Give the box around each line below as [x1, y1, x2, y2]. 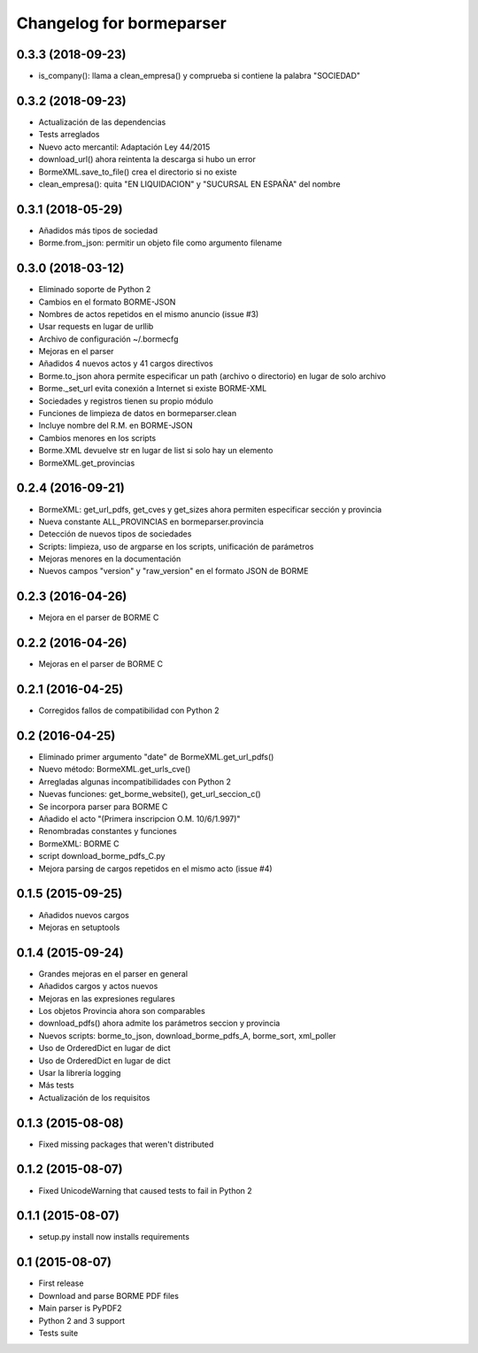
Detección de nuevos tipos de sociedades [38, 529, 192, 539]
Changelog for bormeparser [16, 13, 227, 33]
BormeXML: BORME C [38, 838, 119, 849]
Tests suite [38, 1327, 79, 1338]
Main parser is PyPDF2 [38, 1303, 123, 1314]
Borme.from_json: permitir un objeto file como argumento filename [38, 237, 282, 248]
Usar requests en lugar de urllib [38, 321, 154, 332]
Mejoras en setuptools [38, 922, 120, 932]
